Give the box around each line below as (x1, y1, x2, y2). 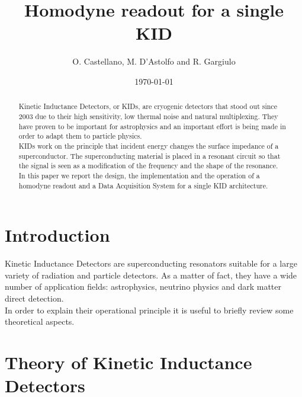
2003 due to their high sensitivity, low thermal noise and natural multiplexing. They (18, 111, 278, 121)
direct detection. (5, 292, 64, 304)
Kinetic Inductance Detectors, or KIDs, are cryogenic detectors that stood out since (18, 101, 277, 111)
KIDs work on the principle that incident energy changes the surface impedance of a (18, 140, 279, 151)
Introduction (5, 223, 110, 247)
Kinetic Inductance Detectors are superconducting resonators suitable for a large (5, 257, 297, 270)
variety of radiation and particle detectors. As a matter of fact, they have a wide (5, 268, 297, 281)
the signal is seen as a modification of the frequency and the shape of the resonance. (18, 161, 278, 171)
